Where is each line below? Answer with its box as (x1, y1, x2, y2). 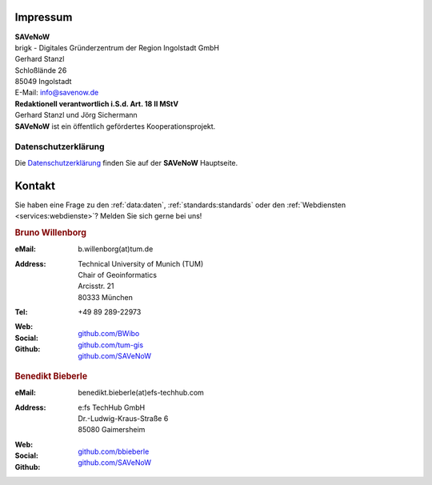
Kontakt (14, 178, 56, 192)
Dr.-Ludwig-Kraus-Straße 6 (78, 414, 169, 423)
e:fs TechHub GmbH (78, 403, 146, 412)
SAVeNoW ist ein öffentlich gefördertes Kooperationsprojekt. (14, 121, 216, 131)
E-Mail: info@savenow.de (14, 88, 99, 98)
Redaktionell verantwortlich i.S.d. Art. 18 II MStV (14, 98, 179, 108)
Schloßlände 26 (14, 65, 67, 75)
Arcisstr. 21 (78, 281, 115, 291)
